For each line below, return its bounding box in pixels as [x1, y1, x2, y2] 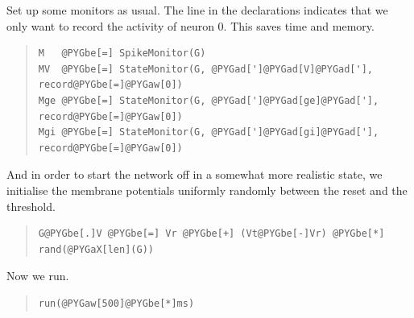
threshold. [6, 197, 56, 214]
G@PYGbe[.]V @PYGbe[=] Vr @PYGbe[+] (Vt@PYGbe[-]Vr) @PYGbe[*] [38, 228, 385, 240]
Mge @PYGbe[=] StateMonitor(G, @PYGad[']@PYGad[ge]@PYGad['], [38, 94, 379, 106]
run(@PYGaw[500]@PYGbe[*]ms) [38, 297, 195, 309]
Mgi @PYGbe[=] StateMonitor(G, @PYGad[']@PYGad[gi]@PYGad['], [38, 126, 379, 138]
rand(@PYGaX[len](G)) [38, 243, 154, 255]
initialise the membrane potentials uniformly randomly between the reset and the [6, 181, 408, 198]
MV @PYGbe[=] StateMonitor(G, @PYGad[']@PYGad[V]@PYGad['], [38, 63, 374, 75]
